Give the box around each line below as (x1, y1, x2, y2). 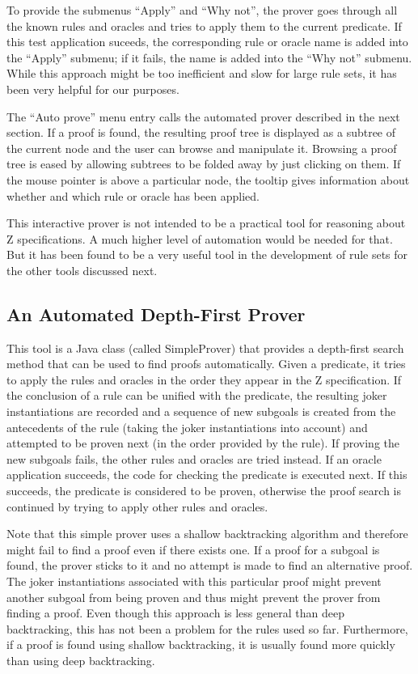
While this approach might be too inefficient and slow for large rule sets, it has (6, 65, 397, 82)
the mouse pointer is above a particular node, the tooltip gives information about (6, 171, 410, 188)
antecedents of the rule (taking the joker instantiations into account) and (6, 418, 368, 435)
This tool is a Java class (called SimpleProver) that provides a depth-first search (6, 339, 404, 356)
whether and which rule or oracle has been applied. (6, 187, 260, 204)
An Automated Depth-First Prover (6, 301, 306, 326)
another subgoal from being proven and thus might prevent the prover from (6, 588, 381, 605)
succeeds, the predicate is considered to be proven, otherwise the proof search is (6, 482, 401, 499)
